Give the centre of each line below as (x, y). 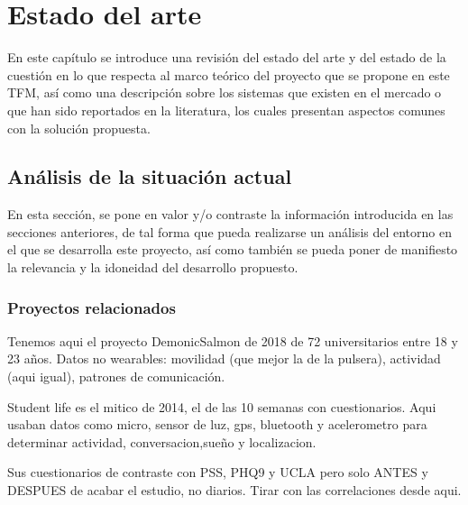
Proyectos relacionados (92, 307)
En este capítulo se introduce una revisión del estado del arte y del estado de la (227, 57)
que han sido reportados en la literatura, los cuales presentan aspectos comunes (226, 110)
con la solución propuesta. (79, 128)
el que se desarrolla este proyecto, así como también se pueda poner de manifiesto (233, 249)
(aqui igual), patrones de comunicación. (116, 376)
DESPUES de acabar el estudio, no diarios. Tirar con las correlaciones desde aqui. (234, 490)
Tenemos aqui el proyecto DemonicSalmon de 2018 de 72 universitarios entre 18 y (233, 340)
